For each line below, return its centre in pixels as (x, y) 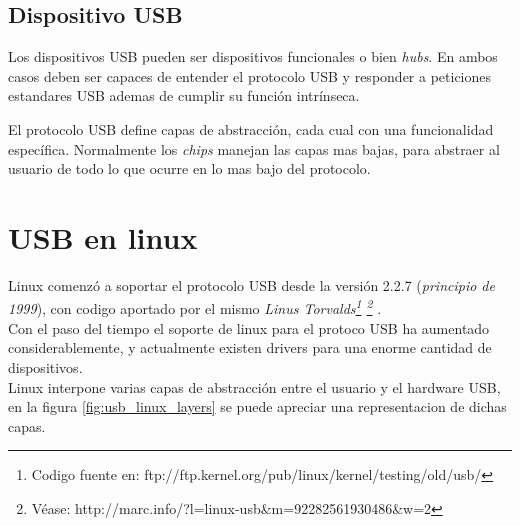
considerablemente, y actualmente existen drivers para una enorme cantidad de (250, 347)
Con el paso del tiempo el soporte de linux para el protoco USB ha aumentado (249, 327)
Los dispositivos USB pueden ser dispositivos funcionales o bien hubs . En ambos (253, 56)
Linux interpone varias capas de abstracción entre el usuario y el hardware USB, (254, 386)
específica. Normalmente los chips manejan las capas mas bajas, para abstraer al (254, 148)
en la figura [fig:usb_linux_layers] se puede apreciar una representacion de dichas (257, 406)
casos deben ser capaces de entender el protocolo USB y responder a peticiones (250, 75)
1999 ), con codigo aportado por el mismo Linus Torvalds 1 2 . (195, 307)
